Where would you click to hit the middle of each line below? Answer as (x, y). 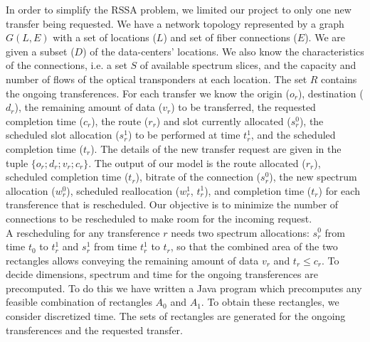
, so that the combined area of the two (254, 246)
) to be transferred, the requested (243, 107)
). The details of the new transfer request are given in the (216, 148)
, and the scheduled (293, 135)
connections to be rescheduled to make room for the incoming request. (159, 218)
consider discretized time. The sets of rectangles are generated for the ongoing (176, 316)
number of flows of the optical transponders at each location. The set (157, 79)
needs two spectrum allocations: (240, 232)
